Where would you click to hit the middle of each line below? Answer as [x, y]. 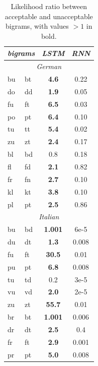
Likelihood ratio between [49, 6]
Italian [49, 217]
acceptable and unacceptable [49, 16]
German [49, 66]
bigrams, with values [37, 26]
